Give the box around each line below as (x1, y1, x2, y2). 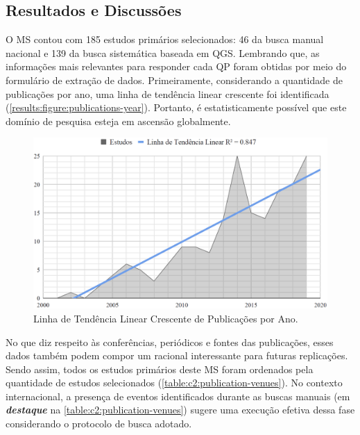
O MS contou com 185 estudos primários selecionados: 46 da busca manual (6, 32, 324, 47)
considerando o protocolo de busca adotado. (6, 416, 192, 431)
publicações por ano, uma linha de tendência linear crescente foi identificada (6, 86, 329, 101)
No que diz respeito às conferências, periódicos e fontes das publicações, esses (6, 334, 334, 349)
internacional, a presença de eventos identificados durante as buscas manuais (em (6, 388, 350, 403)
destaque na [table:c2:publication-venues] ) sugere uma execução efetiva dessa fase (6, 402, 355, 417)
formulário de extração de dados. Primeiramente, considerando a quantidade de (6, 72, 343, 87)
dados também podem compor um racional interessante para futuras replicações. (6, 348, 348, 363)
